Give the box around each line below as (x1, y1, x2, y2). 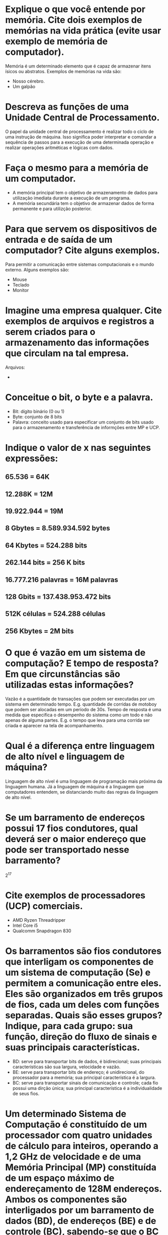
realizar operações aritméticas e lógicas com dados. (5, 145, 114, 151)
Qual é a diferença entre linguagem (5, 740, 155, 751)
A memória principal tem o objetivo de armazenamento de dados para (12, 189, 158, 195)
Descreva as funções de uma (5, 101, 129, 113)
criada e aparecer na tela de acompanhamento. (5, 722, 104, 728)
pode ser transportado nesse (5, 844, 129, 855)
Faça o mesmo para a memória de (5, 162, 149, 174)
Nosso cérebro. (12, 78, 45, 84)
